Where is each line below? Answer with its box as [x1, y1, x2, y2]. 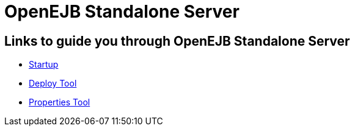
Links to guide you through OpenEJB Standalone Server [4, 33, 350, 49]
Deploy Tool [29, 78, 77, 89]
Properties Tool [29, 97, 90, 108]
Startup [29, 59, 59, 70]
